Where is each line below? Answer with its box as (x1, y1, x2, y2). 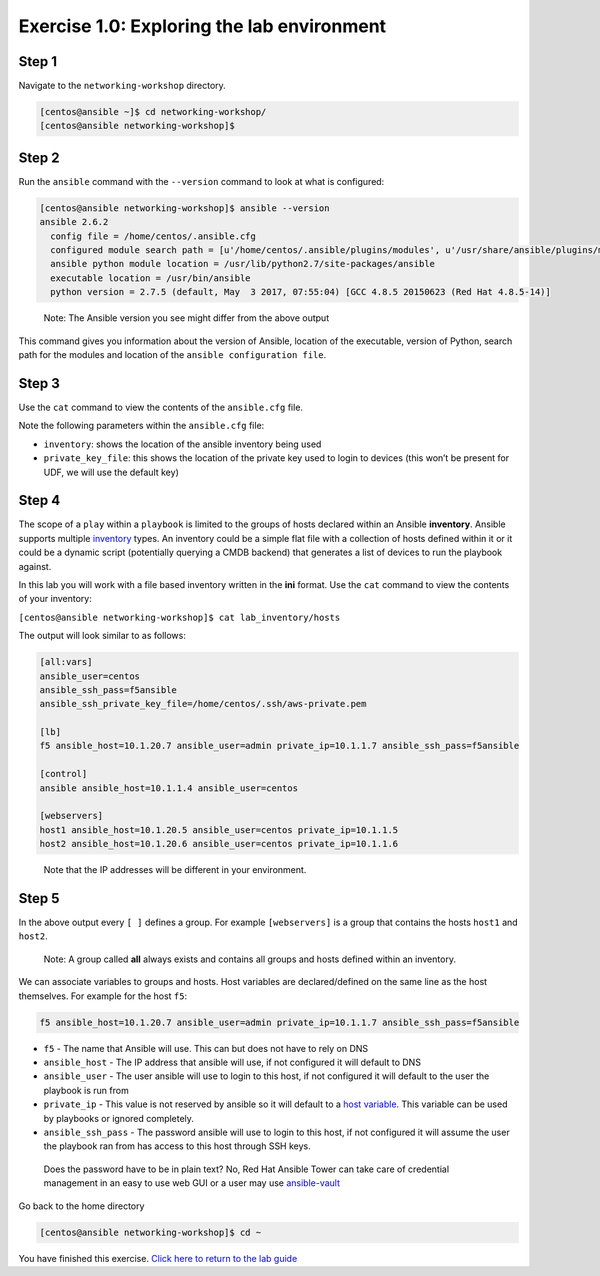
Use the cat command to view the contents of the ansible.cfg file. (18, 401, 304, 413)
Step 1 (18, 53, 58, 70)
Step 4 (18, 492, 61, 509)
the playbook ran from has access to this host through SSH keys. (43, 1140, 312, 1152)
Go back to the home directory (18, 1200, 145, 1212)
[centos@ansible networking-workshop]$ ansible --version (39, 202, 330, 214)
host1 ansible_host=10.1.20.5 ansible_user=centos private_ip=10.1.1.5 (39, 824, 399, 835)
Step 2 (18, 149, 60, 166)
